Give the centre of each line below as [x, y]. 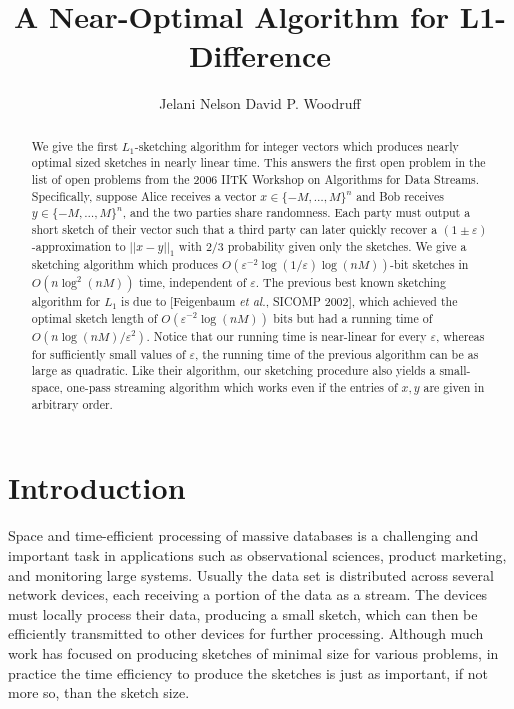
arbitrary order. [72, 403]
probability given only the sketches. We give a [347, 245]
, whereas [460, 335]
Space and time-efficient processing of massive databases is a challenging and [243, 535]
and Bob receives [400, 195]
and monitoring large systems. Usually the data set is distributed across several [251, 574]
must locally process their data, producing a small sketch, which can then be [243, 613]
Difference [260, 55]
